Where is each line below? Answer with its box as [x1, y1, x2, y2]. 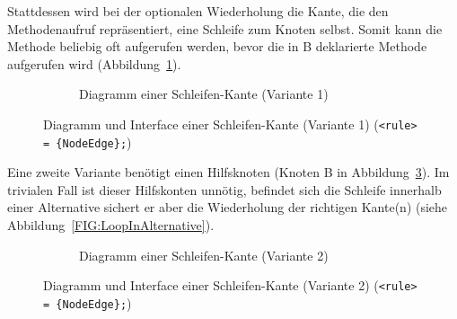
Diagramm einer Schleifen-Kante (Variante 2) [79, 245, 329, 264]
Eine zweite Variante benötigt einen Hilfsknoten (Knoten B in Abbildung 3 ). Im [7, 163, 450, 182]
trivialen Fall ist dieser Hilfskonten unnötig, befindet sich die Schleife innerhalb [7, 180, 442, 199]
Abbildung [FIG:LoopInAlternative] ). [7, 216, 215, 235]
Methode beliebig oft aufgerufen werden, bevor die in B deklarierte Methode [7, 37, 427, 56]
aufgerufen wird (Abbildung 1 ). [7, 54, 181, 73]
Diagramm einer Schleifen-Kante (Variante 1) [79, 84, 329, 103]
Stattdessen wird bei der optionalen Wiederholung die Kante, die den [7, 2, 389, 20]
